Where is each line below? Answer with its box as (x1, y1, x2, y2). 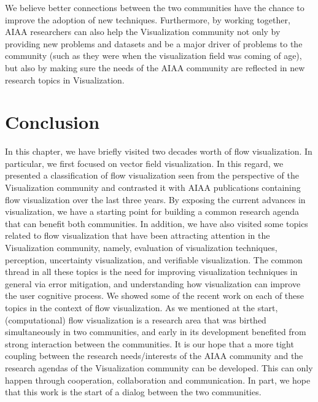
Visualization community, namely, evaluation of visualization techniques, (5, 241, 277, 254)
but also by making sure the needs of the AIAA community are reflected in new (5, 61, 305, 74)
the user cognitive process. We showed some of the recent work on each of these (5, 289, 304, 302)
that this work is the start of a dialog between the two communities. (5, 385, 262, 398)
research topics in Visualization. (5, 73, 125, 86)
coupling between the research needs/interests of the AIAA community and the (5, 349, 303, 362)
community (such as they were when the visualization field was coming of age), (5, 49, 302, 62)
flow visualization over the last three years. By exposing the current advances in (5, 193, 306, 206)
